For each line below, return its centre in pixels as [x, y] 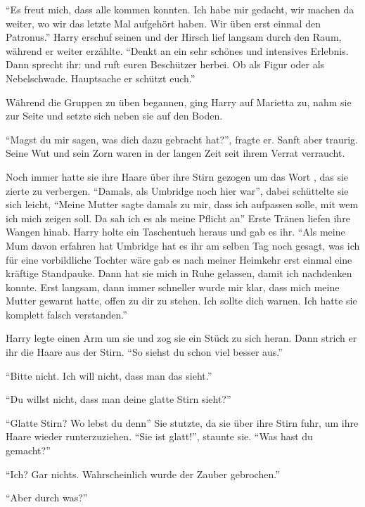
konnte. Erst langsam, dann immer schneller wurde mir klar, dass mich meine [173, 287]
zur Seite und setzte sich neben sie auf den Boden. [114, 116]
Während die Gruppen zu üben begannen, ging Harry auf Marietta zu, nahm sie [179, 102]
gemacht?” [28, 450]
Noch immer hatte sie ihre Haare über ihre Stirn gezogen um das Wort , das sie [177, 176]
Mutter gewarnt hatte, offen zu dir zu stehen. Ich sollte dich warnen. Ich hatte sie [181, 301]
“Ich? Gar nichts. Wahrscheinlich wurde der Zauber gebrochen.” [143, 474]
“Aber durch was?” [47, 498]
